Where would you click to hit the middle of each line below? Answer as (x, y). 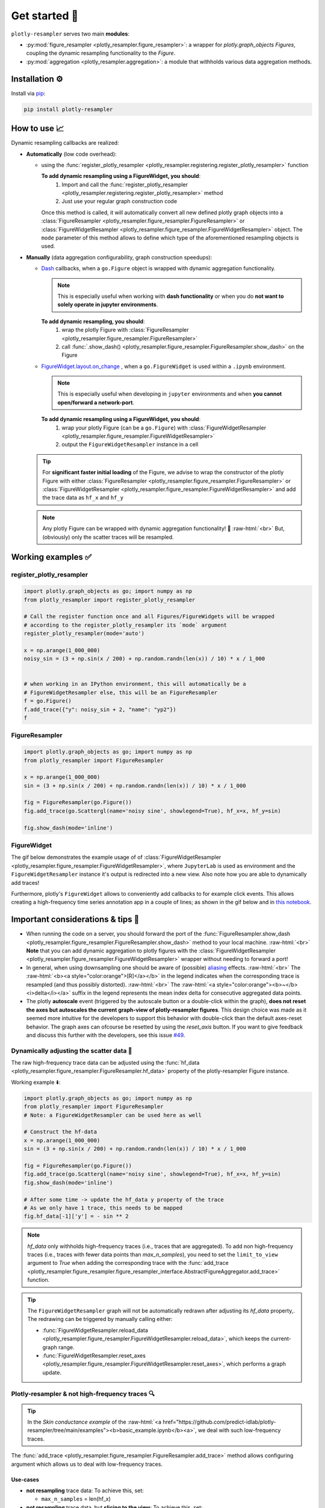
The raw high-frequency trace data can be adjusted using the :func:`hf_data (105, 1063)
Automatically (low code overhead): (71, 154)
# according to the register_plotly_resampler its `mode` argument (125, 625)
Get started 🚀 (45, 16)
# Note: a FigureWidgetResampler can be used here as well (113, 1115)
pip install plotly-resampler (68, 109)
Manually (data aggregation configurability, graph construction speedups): (119, 257)
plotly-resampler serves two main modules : (70, 34)
